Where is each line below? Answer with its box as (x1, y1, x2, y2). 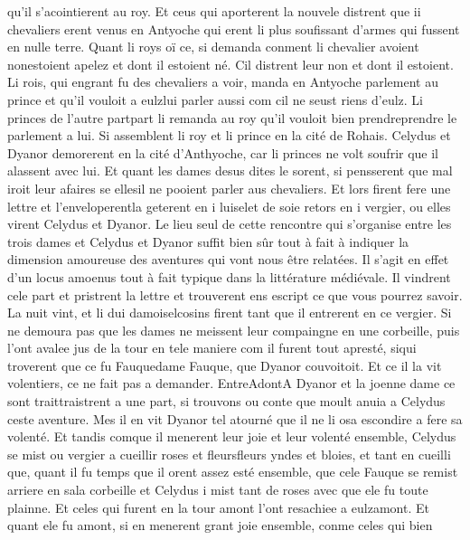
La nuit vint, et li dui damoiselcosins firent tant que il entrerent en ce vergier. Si (7, 303, 452, 322)
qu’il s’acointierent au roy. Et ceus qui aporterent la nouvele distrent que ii (7, 2, 421, 20)
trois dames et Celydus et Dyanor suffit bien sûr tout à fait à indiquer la (7, 232, 409, 251)
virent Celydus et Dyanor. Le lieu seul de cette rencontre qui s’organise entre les (7, 214, 452, 233)
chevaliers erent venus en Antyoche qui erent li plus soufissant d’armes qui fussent (7, 19, 460, 38)
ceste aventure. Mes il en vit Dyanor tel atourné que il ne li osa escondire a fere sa (7, 409, 463, 428)
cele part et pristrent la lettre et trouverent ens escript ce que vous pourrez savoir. (7, 285, 463, 304)
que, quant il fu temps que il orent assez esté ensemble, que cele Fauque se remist (7, 462, 458, 481)
